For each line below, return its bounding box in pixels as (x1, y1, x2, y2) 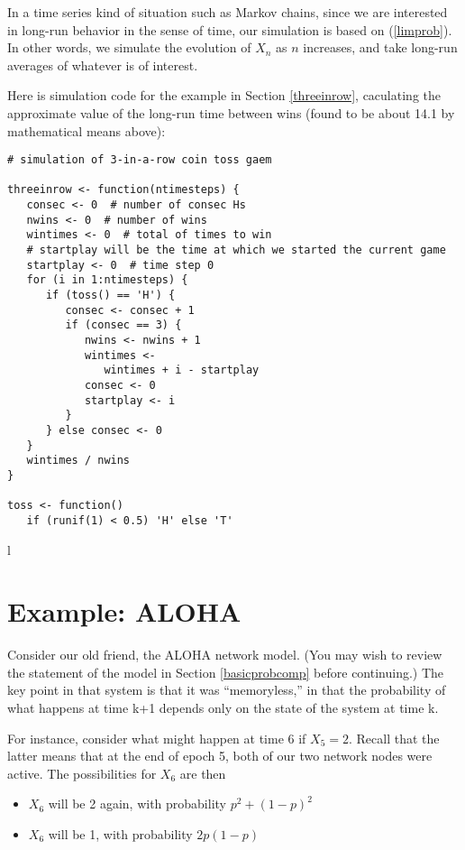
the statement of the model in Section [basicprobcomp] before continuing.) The (7, 662, 444, 681)
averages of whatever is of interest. (7, 55, 198, 74)
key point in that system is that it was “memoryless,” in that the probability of (7, 680, 446, 699)
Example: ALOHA (7, 593, 242, 630)
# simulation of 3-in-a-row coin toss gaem (7, 153, 272, 167)
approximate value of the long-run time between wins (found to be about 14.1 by (7, 103, 455, 122)
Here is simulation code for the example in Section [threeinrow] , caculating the (7, 86, 441, 105)
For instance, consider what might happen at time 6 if (7, 728, 306, 747)
